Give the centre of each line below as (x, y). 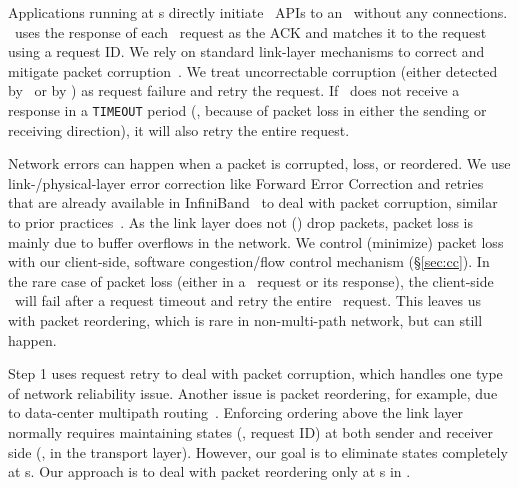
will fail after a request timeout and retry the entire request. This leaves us (248, 300)
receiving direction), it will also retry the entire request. (179, 129)
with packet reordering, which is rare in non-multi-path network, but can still (245, 319)
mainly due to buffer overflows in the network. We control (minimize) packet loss (256, 241)
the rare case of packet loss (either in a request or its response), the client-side (251, 280)
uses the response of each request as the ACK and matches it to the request (250, 31)
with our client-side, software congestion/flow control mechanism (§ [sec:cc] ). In (249, 261)
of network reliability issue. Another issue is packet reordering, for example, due (253, 392)
